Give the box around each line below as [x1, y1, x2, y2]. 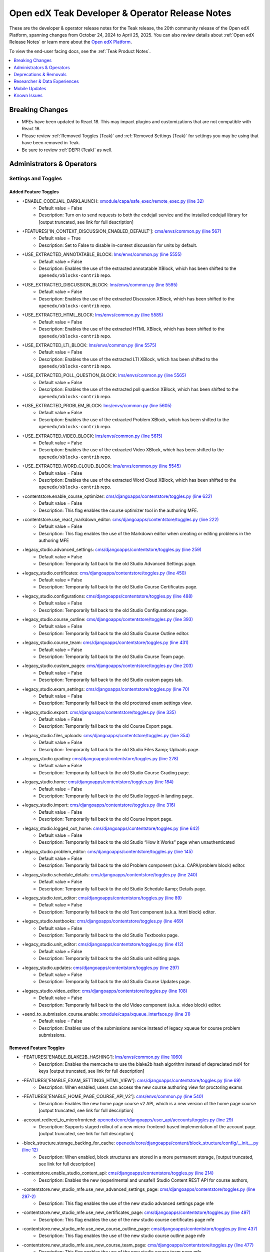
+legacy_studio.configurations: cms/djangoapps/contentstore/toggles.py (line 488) [21, 593, 193, 599]
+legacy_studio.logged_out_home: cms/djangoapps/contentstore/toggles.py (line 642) [21, 825, 200, 831]
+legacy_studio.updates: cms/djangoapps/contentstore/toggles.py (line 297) [21, 965, 179, 971]
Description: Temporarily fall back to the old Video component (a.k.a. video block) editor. [38, 1002, 222, 1008]
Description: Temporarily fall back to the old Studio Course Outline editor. [38, 630, 189, 636]
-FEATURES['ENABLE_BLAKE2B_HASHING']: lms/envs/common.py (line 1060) [21, 1054, 183, 1060]
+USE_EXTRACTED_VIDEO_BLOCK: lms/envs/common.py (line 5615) [21, 433, 162, 439]
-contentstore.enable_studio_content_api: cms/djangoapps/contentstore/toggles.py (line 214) [21, 1170, 214, 1176]
